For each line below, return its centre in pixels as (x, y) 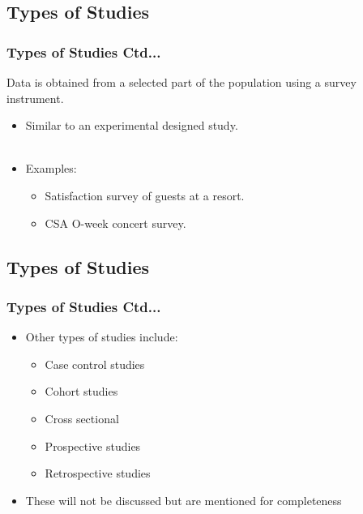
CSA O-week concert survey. (115, 223)
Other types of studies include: (102, 337)
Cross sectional (82, 418)
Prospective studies (93, 445)
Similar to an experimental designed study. (132, 125)
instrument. (35, 98)
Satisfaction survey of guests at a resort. (145, 195)
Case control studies (95, 364)
